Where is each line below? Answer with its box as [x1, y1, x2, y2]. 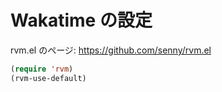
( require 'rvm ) [10, 64, 74, 74]
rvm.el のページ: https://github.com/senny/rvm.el [10, 44, 212, 56]
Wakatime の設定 [10, 9, 153, 32]
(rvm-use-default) [10, 73, 87, 83]
